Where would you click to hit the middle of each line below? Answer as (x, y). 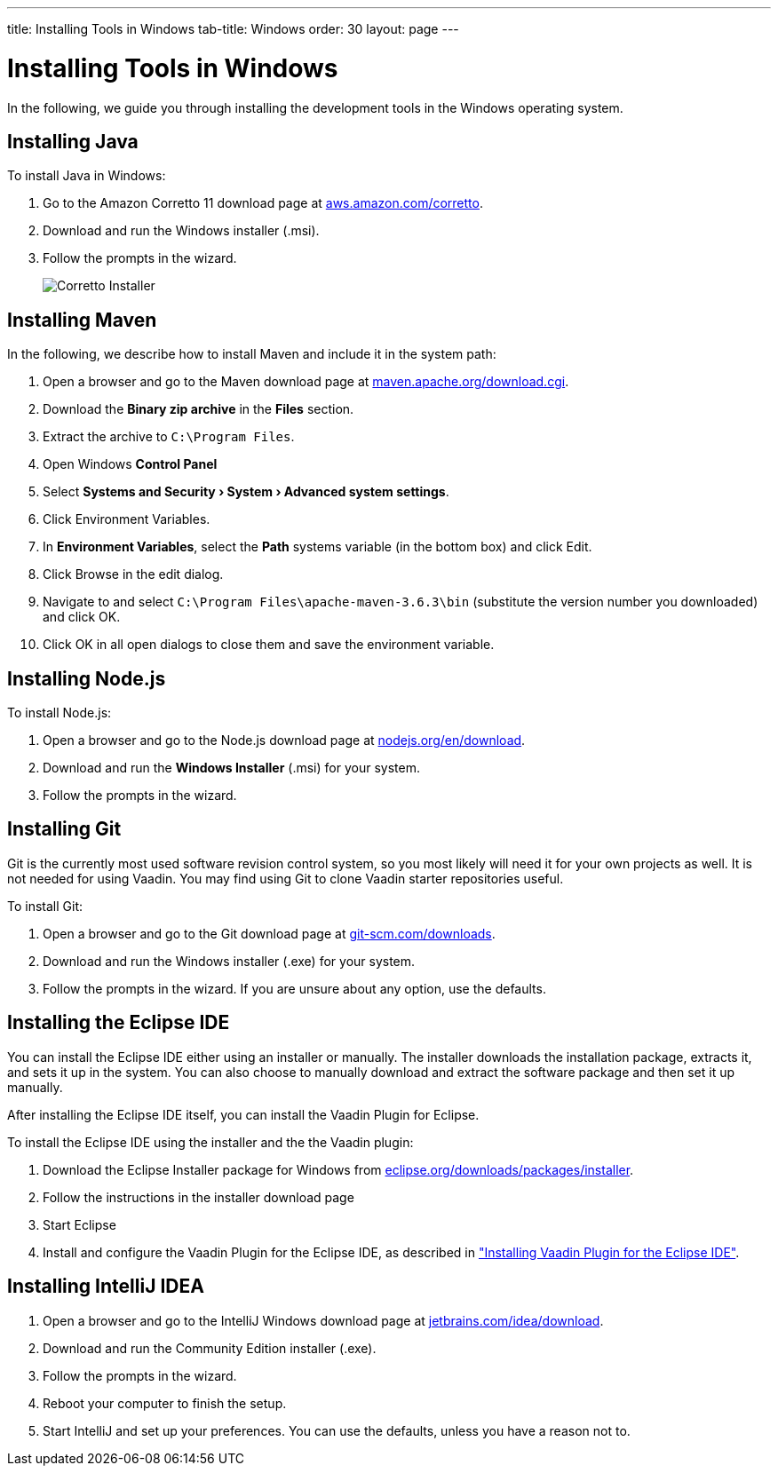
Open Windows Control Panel (130, 464)
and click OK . (82, 617)
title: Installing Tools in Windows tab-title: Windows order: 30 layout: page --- (233, 29)
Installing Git (64, 829)
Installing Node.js (87, 678)
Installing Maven (82, 320)
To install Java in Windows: (87, 176)
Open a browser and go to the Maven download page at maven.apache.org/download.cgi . (306, 382)
